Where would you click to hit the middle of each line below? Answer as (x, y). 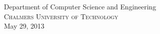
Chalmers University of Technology (61, 16)
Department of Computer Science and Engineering (80, 7)
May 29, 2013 (24, 26)
